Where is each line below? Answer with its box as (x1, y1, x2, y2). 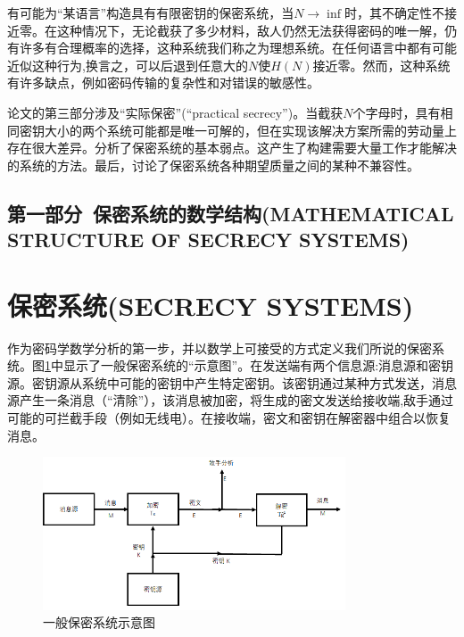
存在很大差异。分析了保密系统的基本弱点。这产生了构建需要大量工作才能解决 (7, 138, 457, 157)
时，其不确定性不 (344, 4, 444, 21)
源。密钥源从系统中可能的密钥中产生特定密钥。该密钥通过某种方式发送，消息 (7, 373, 457, 392)
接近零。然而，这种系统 (312, 55, 451, 74)
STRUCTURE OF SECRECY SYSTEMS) (7, 226, 410, 253)
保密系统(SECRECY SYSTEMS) (7, 286, 414, 323)
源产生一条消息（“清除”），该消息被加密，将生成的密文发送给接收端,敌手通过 (7, 391, 454, 409)
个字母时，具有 (352, 103, 441, 121)
